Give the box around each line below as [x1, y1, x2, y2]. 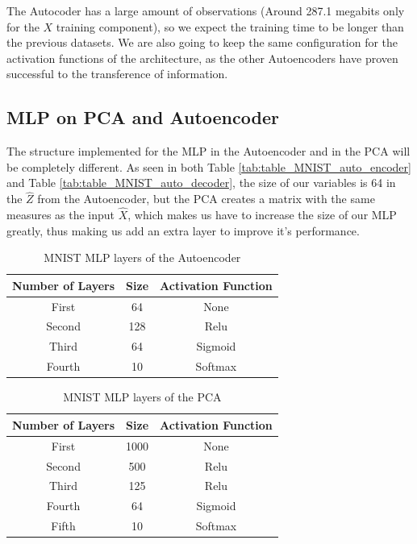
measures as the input [6, 206, 115, 222]
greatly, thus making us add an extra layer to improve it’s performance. [6, 222, 360, 239]
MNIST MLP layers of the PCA [63, 388, 222, 405]
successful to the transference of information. [6, 65, 228, 82]
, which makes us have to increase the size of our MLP [127, 206, 397, 222]
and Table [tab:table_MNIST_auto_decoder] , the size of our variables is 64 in [6, 174, 396, 191]
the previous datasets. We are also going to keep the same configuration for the [6, 34, 398, 51]
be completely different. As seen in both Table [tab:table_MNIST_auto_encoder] [6, 158, 411, 175]
